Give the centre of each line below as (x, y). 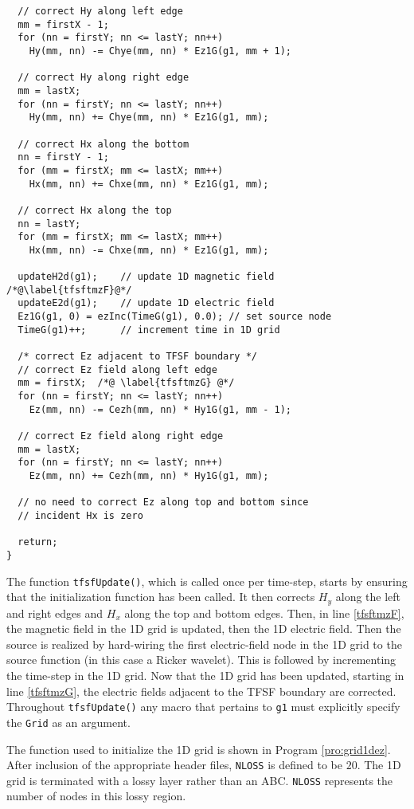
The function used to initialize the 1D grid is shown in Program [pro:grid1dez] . (199, 749)
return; (38, 542)
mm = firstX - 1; (63, 24)
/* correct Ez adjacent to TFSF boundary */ (137, 357)
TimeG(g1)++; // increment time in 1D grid (149, 330)
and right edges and (55, 613)
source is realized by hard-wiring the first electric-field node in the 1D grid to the (204, 644)
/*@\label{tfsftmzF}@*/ (69, 290)
